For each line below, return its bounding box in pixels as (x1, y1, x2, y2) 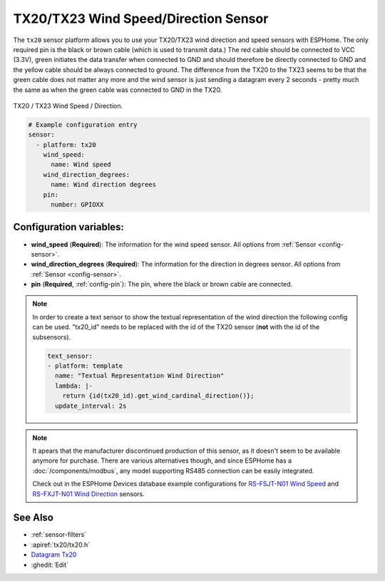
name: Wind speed (51, 160, 112, 169)
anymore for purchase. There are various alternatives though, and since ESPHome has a (32, 456, 292, 465)
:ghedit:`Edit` (31, 560, 69, 569)
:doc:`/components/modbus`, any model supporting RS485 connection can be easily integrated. (32, 466, 314, 475)
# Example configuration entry (28, 120, 138, 128)
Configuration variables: (13, 221, 125, 233)
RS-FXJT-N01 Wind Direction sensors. (32, 489, 145, 498)
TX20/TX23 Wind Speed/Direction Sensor (13, 11, 269, 26)
